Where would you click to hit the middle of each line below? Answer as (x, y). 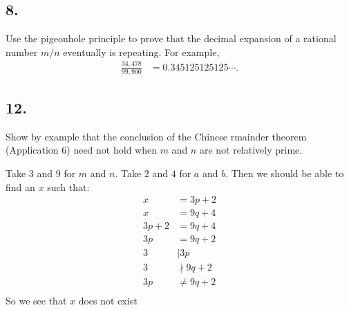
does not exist (108, 301)
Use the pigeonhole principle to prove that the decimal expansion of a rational (171, 38)
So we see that (36, 301)
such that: (68, 186)
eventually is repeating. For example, (141, 52)
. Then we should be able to (285, 173)
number (22, 52)
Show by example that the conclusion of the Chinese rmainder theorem (156, 136)
